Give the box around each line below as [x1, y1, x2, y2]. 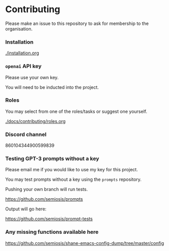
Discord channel [5, 131, 47, 138]
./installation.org [5, 50, 39, 56]
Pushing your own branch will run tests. [5, 186, 88, 193]
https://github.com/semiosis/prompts [5, 196, 83, 202]
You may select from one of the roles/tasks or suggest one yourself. [5, 108, 147, 114]
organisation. [5, 25, 33, 32]
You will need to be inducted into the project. [5, 84, 99, 90]
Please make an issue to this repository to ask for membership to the [5, 20, 149, 26]
